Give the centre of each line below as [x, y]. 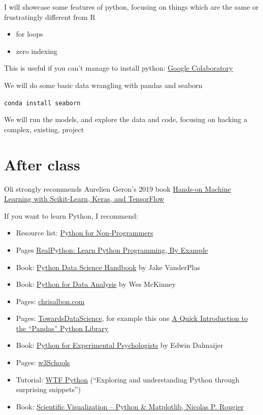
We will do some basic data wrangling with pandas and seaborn [103, 85]
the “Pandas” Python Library [62, 328]
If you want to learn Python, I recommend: [71, 215]
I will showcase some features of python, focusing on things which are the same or [131, 7]
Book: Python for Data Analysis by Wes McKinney [96, 284]
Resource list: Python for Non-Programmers [85, 233]
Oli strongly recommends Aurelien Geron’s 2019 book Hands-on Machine [118, 188]
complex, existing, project [44, 129]
